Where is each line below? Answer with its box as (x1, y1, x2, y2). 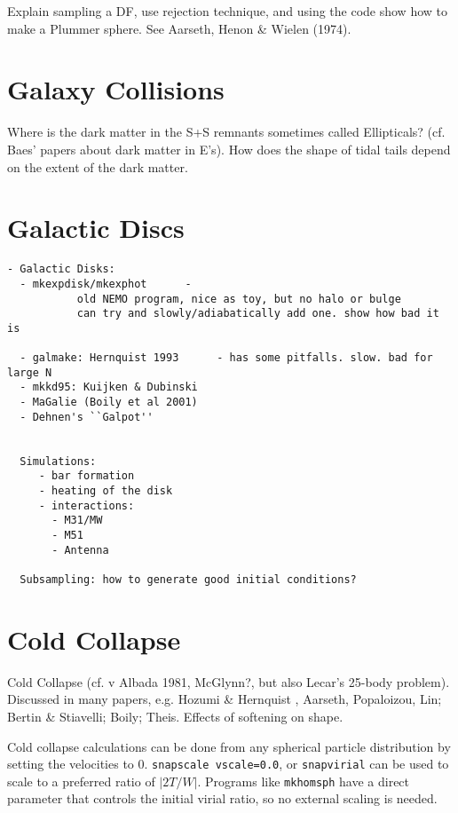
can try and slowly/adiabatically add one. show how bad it (76, 307, 439, 320)
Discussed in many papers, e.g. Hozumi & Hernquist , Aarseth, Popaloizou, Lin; (7, 690, 442, 708)
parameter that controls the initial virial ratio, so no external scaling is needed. (7, 789, 438, 808)
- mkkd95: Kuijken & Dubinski (20, 381, 198, 394)
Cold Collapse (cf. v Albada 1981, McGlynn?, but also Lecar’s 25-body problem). (7, 672, 450, 691)
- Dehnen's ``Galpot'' (20, 410, 154, 423)
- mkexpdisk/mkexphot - (20, 277, 192, 290)
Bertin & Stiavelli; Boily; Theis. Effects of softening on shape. (7, 706, 343, 725)
